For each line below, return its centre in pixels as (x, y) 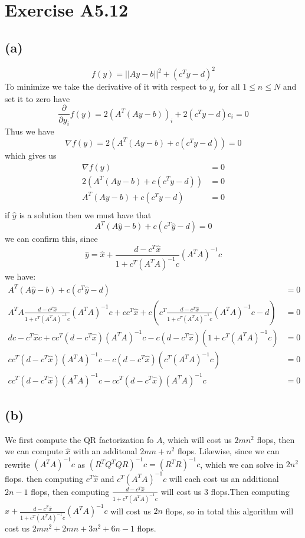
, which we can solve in (242, 464)
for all (229, 86)
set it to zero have (37, 98)
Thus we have (29, 131)
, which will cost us (197, 439)
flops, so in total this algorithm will (229, 511)
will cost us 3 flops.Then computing (225, 491)
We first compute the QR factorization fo (79, 439)
